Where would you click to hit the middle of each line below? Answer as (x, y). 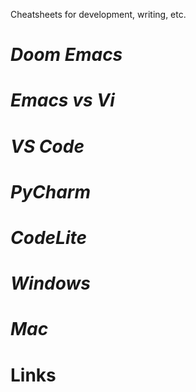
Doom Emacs (66, 55)
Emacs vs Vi (62, 100)
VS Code (47, 146)
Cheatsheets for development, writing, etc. (98, 14)
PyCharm (50, 191)
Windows (51, 283)
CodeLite (49, 237)
